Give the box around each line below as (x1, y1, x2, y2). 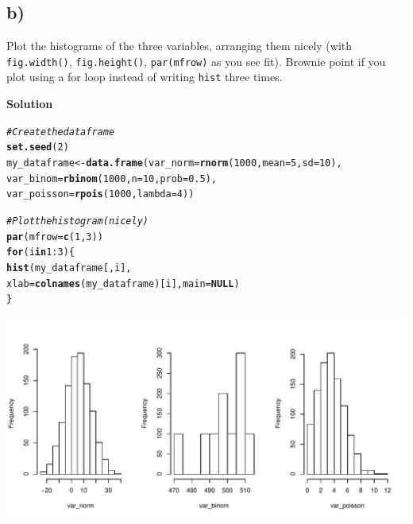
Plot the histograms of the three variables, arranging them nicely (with (6, 37, 353, 54)
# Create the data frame (6, 126, 115, 138)
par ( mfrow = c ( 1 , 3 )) (6, 231, 103, 243)
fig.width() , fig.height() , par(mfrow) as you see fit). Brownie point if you (6, 52, 386, 69)
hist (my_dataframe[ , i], (6, 262, 132, 274)
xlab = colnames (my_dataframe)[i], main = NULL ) (6, 278, 240, 289)
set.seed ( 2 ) (6, 142, 69, 153)
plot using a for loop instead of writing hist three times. (6, 68, 283, 85)
